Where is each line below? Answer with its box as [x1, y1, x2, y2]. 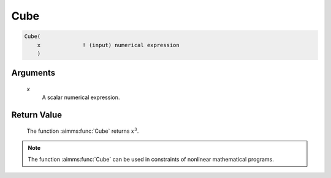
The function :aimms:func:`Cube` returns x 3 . [26, 127, 139, 135]
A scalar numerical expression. [42, 94, 120, 101]
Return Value [11, 110, 63, 121]
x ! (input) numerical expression [37, 42, 180, 48]
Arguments [11, 68, 56, 78]
